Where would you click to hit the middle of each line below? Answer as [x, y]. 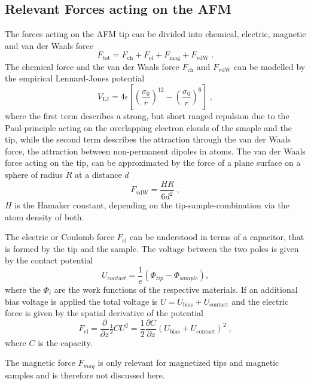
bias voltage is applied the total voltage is [81, 301]
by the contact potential [49, 260]
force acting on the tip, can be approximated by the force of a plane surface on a [153, 163]
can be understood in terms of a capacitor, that [217, 237]
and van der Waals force [49, 45]
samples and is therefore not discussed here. [85, 375]
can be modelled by [270, 66]
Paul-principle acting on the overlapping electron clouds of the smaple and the [148, 127]
